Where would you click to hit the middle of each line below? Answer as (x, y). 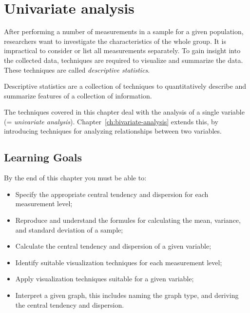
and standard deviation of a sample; (69, 229)
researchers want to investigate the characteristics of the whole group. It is (115, 41)
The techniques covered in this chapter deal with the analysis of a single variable (124, 112)
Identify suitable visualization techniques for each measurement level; (119, 262)
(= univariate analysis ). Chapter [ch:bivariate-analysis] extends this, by (111, 121)
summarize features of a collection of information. (78, 95)
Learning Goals (43, 157)
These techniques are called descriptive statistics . (77, 69)
